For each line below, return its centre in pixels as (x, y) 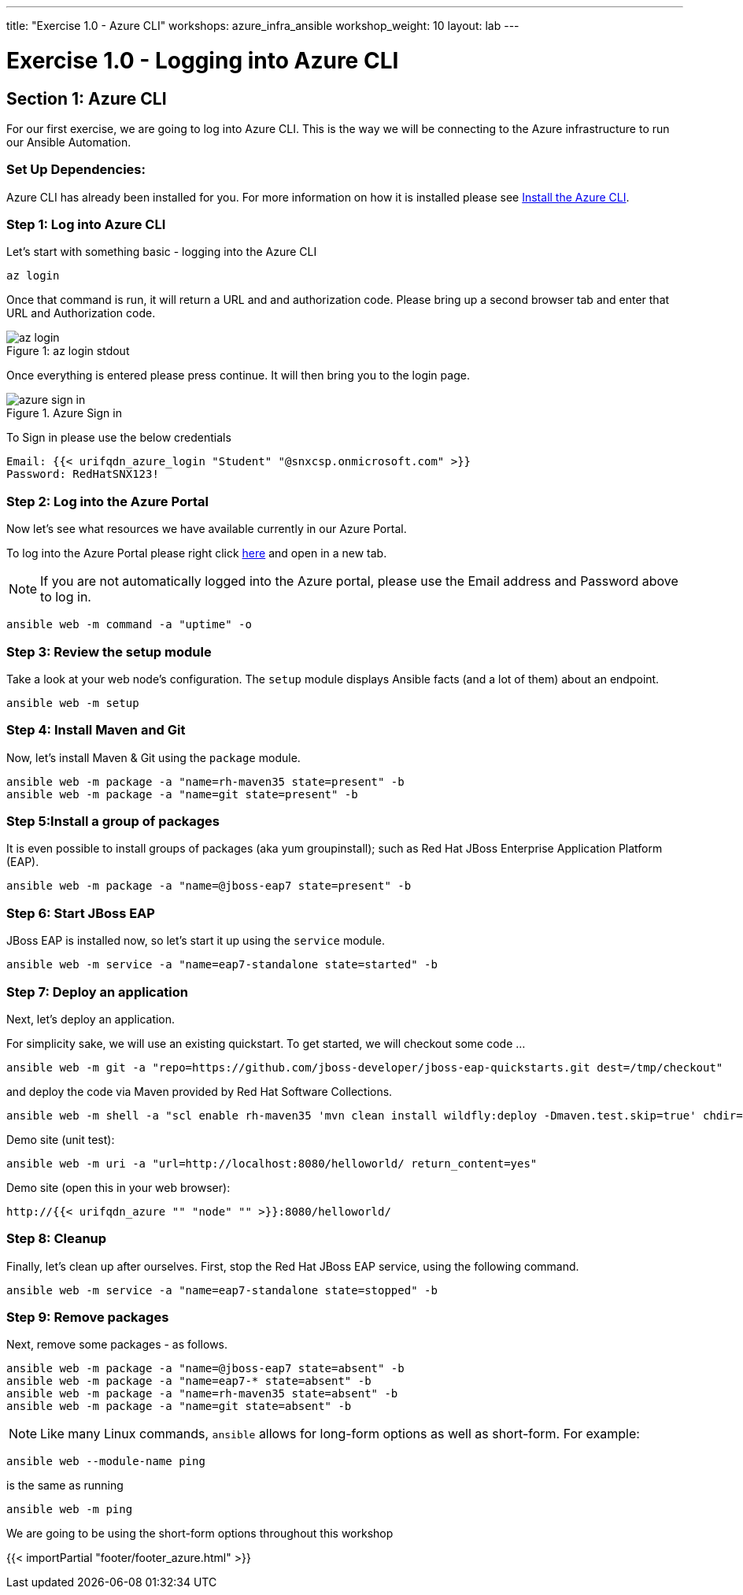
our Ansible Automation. (69, 142)
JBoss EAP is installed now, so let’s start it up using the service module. (196, 941)
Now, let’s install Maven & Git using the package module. (153, 757)
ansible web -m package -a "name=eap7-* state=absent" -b (189, 1381)
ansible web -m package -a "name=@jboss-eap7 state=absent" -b (205, 1369)
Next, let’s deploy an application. (91, 1019)
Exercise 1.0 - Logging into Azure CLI (203, 60)
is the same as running (65, 1486)
